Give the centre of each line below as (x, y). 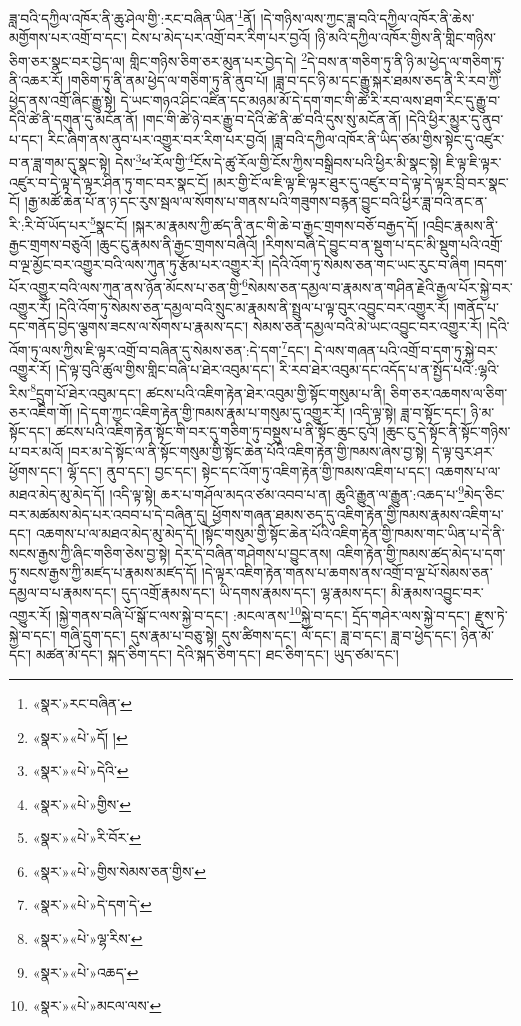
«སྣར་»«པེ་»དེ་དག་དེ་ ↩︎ (92, 904)
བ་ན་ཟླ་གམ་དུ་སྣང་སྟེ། (60, 162)
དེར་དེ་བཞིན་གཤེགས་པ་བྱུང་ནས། (253, 552)
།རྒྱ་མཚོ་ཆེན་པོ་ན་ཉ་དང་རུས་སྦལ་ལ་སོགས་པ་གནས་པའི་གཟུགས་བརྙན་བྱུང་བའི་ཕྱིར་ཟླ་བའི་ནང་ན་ (256, 201)
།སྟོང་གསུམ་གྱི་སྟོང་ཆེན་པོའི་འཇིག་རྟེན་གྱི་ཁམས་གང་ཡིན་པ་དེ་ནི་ (353, 533)
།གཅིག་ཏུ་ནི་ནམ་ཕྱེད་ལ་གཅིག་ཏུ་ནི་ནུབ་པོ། (168, 80)
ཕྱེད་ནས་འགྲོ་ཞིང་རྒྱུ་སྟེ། (62, 99)
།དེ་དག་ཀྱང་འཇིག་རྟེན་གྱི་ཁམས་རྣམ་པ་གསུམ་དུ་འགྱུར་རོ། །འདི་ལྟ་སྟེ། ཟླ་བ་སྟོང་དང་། (271, 411)
